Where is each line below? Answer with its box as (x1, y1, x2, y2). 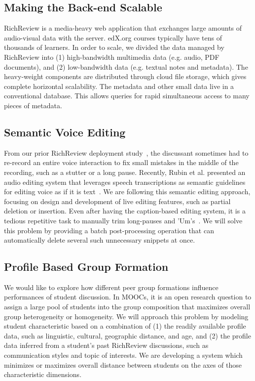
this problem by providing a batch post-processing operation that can (4, 225, 214, 235)
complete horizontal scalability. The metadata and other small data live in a (4, 81, 234, 91)
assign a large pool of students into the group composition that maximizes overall (4, 301, 251, 312)
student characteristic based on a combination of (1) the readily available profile (4, 321, 246, 331)
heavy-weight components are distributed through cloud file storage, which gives (4, 71, 247, 82)
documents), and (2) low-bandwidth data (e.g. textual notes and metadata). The (4, 61, 248, 72)
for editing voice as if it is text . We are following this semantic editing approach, (4, 186, 251, 197)
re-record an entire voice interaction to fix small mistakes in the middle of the (4, 157, 239, 168)
